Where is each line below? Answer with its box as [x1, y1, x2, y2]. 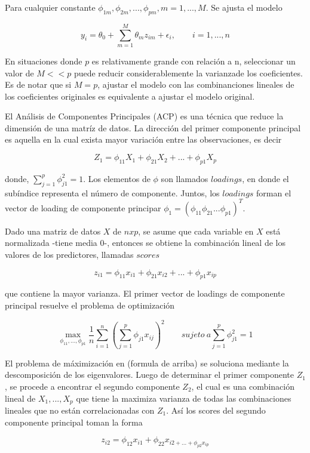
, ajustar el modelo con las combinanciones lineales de [97, 78, 294, 91]
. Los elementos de [83, 172, 151, 184]
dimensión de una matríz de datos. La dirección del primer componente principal [5, 121, 301, 134]
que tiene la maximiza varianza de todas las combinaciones [76, 392, 291, 404]
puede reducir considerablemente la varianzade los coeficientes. [73, 66, 303, 79]
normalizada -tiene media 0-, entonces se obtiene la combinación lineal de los [5, 236, 286, 249]
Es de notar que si [5, 78, 72, 91]
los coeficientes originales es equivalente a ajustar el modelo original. [5, 90, 255, 102]
